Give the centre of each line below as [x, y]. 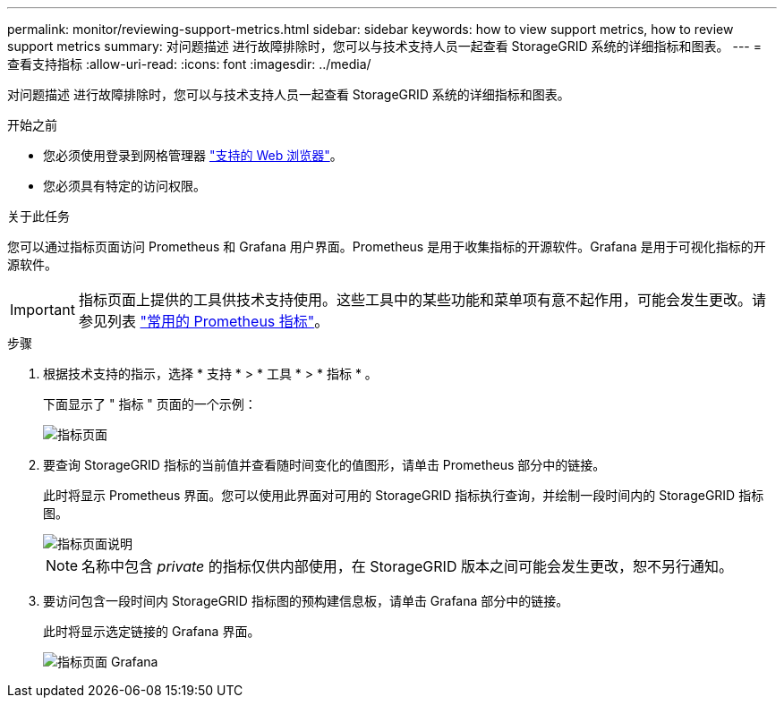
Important [43, 310]
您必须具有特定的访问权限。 [124, 186]
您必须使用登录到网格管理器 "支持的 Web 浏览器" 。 [193, 155]
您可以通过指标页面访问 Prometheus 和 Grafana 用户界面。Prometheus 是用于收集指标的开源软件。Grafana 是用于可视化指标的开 [387, 246]
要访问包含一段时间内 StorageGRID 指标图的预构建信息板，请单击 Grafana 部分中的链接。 [306, 601]
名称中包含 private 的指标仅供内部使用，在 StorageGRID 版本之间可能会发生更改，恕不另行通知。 [407, 566]
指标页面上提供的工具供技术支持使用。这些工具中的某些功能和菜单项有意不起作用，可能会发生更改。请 [422, 300]
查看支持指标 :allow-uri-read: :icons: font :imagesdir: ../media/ [189, 64]
